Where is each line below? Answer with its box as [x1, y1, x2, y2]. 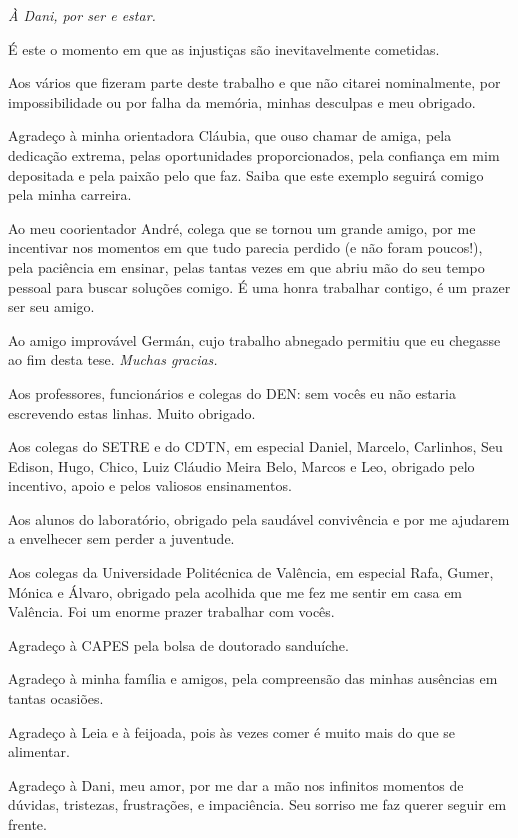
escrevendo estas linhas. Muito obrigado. [8, 402, 256, 423]
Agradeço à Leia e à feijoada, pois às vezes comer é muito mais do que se [8, 721, 455, 742]
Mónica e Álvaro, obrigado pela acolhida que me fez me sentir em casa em [8, 581, 463, 602]
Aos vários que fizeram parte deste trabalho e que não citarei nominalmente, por [8, 72, 501, 93]
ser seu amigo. [8, 296, 95, 317]
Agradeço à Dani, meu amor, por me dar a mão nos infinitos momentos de [8, 774, 464, 795]
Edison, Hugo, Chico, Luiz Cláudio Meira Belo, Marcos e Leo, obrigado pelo [8, 455, 475, 476]
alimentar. [8, 741, 70, 762]
